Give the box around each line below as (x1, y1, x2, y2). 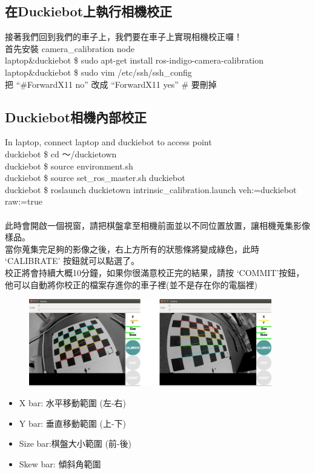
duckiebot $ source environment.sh (5, 159, 133, 172)
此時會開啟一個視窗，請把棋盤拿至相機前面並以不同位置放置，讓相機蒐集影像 (5, 219, 310, 231)
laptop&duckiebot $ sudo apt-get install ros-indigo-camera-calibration (5, 54, 264, 67)
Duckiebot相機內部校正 (5, 107, 147, 126)
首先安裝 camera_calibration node (5, 42, 134, 54)
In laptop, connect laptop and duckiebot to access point (5, 136, 212, 148)
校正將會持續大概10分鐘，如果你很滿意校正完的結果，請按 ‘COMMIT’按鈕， (5, 266, 305, 278)
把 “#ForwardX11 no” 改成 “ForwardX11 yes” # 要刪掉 (5, 77, 217, 90)
